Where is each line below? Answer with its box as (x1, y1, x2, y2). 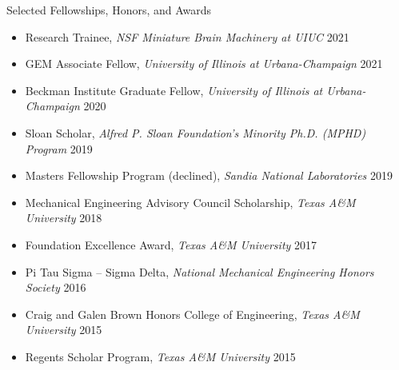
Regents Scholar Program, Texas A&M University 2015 (25, 348, 296, 364)
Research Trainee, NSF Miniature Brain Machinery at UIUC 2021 (25, 28, 349, 45)
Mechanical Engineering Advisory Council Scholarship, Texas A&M (25, 193, 356, 210)
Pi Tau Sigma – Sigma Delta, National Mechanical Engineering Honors (25, 263, 374, 280)
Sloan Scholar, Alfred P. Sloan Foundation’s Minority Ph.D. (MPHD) (25, 124, 366, 141)
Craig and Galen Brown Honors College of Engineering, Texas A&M (25, 305, 360, 322)
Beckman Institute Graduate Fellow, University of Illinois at (25, 82, 323, 98)
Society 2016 (25, 279, 86, 296)
